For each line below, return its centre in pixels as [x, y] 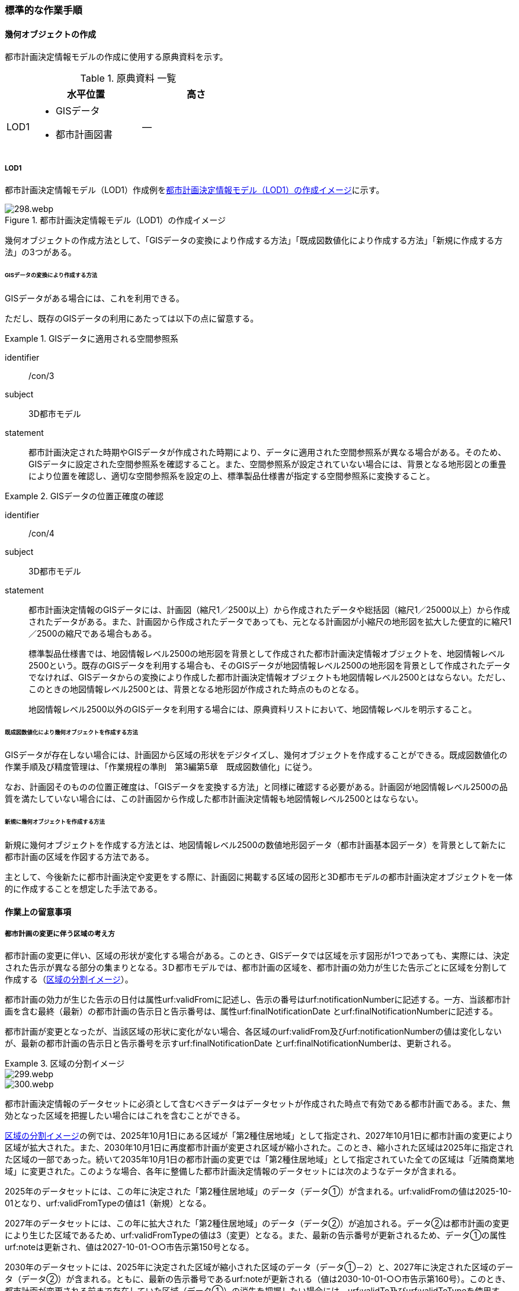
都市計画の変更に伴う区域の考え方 [60, 934]
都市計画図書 [84, 135]
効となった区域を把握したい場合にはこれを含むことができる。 [125, 1116]
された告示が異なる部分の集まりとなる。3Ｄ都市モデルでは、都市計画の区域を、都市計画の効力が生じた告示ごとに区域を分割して [256, 968]
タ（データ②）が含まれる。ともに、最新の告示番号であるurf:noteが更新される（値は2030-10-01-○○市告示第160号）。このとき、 [258, 1279]
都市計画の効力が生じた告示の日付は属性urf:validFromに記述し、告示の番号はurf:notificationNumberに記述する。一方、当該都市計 [258, 1000]
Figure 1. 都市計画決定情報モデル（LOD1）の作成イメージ [116, 220]
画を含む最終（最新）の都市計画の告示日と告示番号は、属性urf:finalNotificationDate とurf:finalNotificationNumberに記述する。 [251, 1011]
